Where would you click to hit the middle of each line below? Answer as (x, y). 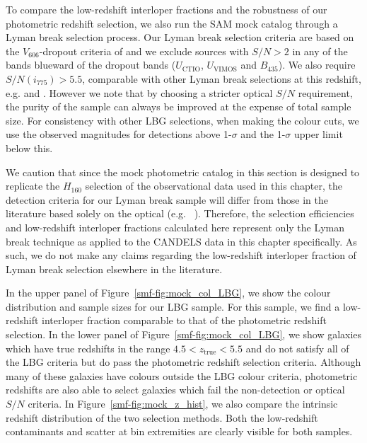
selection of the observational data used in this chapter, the (214, 186)
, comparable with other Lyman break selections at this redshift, (222, 78)
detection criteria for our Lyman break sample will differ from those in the (167, 199)
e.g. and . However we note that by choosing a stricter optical (139, 92)
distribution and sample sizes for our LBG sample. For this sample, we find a (173, 306)
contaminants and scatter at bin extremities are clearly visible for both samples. (179, 431)
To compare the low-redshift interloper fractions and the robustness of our (167, 9)
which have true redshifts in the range (88, 348)
